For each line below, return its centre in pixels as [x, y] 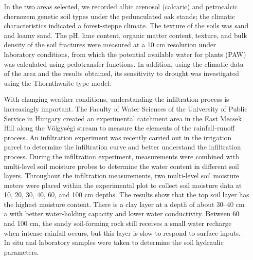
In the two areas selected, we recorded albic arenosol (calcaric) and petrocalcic [121, 6]
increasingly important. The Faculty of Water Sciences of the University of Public [126, 108]
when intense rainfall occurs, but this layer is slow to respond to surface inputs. [122, 232]
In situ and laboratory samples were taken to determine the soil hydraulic [114, 242]
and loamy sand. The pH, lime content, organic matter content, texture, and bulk [126, 35]
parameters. [21, 251]
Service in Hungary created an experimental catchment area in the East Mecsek [123, 118]
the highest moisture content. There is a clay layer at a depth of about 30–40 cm [124, 204]
